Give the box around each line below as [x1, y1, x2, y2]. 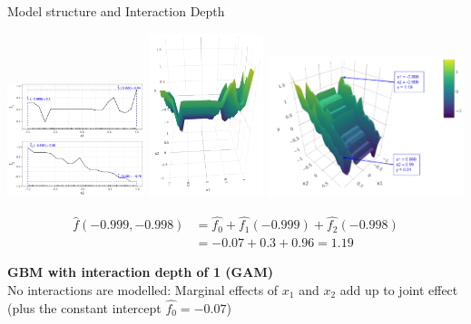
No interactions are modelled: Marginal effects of [7, 280, 279, 299]
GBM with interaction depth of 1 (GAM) [7, 262, 273, 281]
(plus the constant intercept [7, 298, 162, 317]
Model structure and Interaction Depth [7, 2, 225, 20]
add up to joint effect [339, 280, 458, 299]
